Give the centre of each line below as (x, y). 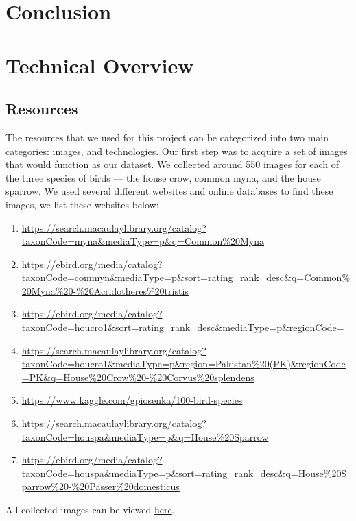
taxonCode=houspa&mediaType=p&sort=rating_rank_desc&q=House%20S (184, 473)
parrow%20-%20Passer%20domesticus (100, 486)
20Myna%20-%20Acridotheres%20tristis (105, 290)
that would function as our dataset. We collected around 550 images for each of (173, 164)
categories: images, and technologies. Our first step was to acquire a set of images (177, 150)
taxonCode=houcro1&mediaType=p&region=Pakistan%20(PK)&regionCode (183, 364)
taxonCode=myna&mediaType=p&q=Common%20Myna (143, 241)
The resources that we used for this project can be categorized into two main (167, 137)
